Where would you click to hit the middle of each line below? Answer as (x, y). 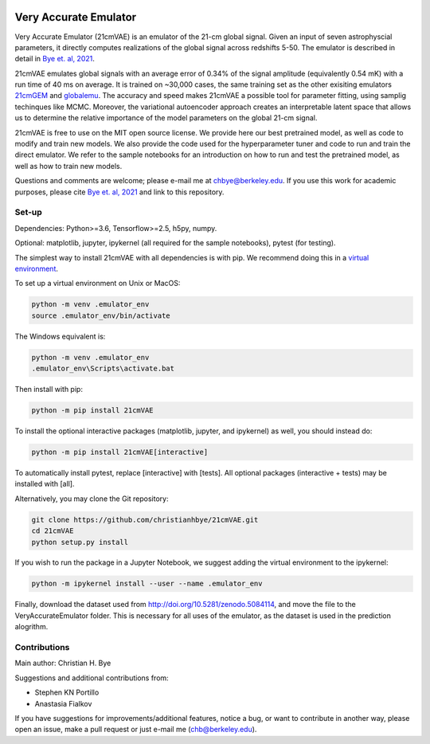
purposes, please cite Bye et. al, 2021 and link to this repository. (119, 192)
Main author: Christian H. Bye (63, 663)
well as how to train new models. (68, 166)
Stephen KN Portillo (67, 692)
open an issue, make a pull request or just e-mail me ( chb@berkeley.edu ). (136, 730)
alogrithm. (31, 627)
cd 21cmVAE (53, 531)
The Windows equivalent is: (60, 336)
